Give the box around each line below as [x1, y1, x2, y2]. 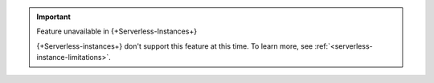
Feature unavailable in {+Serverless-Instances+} [36, 26, 197, 36]
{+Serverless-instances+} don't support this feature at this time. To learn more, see [36, 41, 313, 51]
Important [36, 12, 72, 22]
